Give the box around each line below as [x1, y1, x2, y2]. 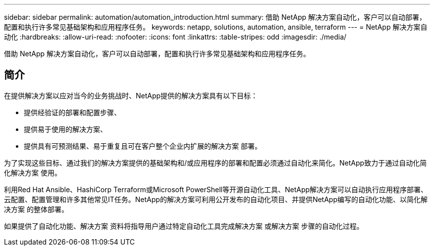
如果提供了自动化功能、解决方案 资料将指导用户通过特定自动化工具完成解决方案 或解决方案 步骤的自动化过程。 [4, 221, 364, 230]
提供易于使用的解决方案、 [24, 125, 107, 133]
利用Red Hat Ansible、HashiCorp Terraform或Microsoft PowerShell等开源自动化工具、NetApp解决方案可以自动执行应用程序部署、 [4, 185, 428, 194]
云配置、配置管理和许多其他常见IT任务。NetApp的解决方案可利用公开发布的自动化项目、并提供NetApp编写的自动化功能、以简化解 [4, 195, 428, 204]
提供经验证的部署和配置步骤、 [24, 108, 121, 117]
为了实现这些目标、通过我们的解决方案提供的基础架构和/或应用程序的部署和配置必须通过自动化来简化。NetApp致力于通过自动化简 [4, 158, 427, 167]
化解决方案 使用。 [4, 168, 61, 177]
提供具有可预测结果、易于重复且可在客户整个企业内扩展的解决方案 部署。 [24, 141, 262, 150]
